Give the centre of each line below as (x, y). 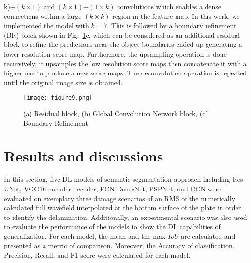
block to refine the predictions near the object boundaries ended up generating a (123, 44)
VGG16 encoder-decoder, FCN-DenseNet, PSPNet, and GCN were (123, 188)
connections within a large (43, 16)
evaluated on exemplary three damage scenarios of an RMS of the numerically (120, 198)
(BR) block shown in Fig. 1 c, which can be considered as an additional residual (122, 35)
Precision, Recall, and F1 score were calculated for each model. (97, 255)
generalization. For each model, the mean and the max (85, 236)
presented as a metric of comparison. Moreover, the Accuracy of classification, (119, 245)
